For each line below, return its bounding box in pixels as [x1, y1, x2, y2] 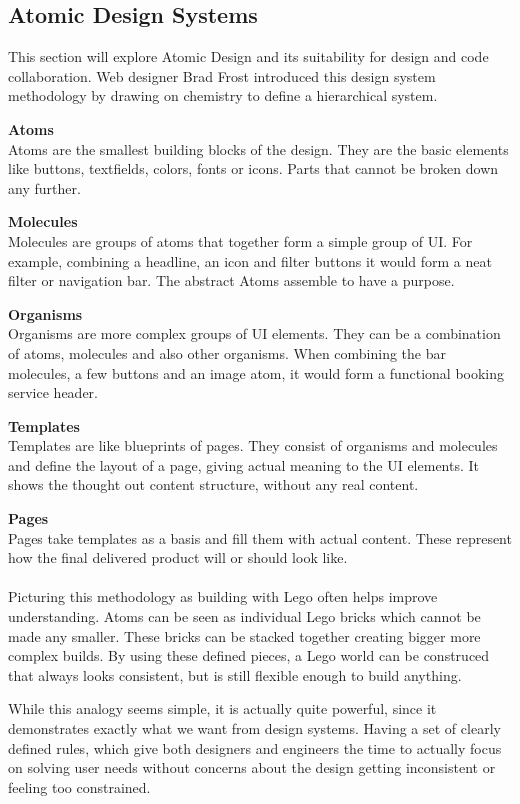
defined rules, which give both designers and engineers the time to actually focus [8, 737, 502, 758]
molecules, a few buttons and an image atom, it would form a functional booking [8, 362, 505, 383]
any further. [8, 177, 81, 198]
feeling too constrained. [8, 776, 151, 797]
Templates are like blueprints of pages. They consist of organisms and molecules [8, 435, 498, 456]
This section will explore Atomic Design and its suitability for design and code [8, 46, 489, 67]
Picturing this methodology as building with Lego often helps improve [8, 586, 438, 607]
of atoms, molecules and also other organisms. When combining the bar [8, 342, 446, 363]
